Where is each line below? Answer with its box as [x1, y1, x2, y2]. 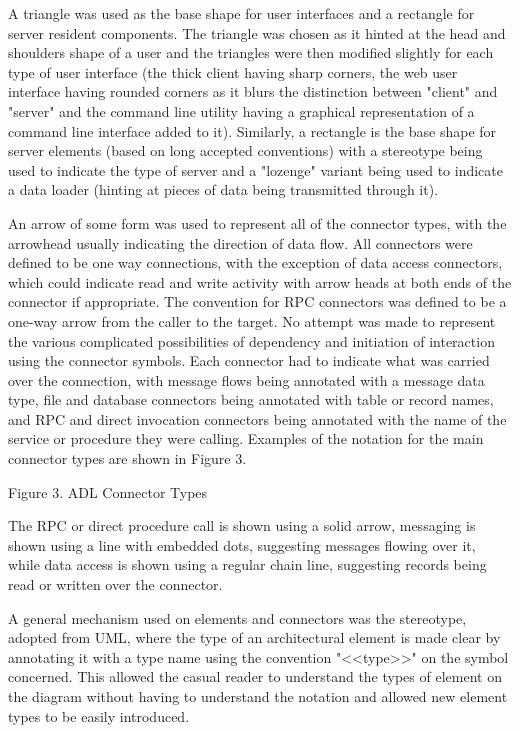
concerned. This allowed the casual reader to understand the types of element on [8, 666, 502, 687]
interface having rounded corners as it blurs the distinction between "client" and [8, 81, 498, 102]
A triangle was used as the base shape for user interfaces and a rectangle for [8, 3, 475, 23]
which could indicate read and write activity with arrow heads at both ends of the [8, 271, 512, 292]
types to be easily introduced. [8, 705, 190, 726]
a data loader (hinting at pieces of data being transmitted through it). [8, 179, 439, 200]
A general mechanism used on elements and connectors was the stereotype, [8, 607, 467, 628]
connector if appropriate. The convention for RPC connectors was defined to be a [8, 291, 507, 312]
